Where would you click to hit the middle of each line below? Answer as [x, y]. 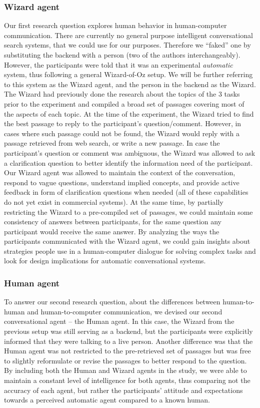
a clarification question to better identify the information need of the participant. [128, 162]
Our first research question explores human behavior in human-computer [115, 25]
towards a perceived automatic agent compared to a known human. [107, 400]
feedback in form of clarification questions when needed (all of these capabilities [126, 192]
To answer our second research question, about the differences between [112, 302]
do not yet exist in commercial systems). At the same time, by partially [114, 201]
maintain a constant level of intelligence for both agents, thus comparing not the [127, 380]
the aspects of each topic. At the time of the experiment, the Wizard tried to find [129, 113]
